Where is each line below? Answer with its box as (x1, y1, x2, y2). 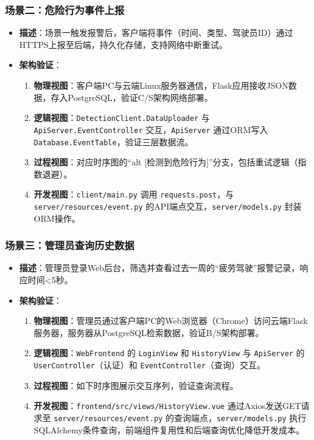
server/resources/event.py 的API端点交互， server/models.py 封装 (33, 200, 302, 212)
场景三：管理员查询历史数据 (5, 238, 134, 253)
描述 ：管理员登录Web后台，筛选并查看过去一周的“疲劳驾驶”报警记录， (19, 261, 300, 274)
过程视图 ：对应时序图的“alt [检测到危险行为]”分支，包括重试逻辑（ (33, 156, 298, 168)
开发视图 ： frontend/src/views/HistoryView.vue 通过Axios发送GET (33, 399, 301, 412)
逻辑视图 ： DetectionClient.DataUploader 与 (33, 111, 210, 124)
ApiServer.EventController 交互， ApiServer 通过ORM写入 (33, 123, 268, 136)
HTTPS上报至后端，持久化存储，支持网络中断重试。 (19, 38, 228, 50)
